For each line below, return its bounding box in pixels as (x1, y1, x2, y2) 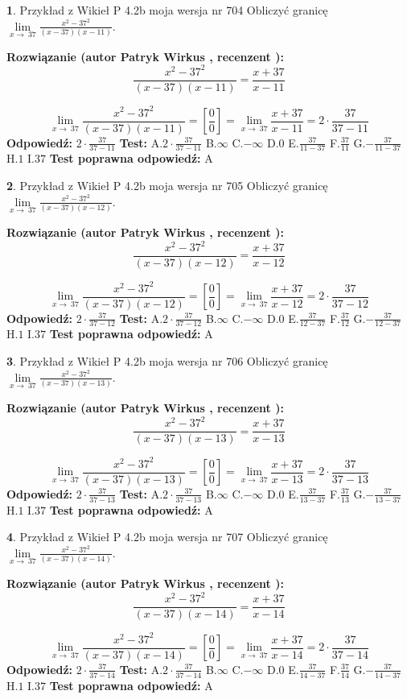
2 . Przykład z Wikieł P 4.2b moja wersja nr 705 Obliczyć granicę (6, 177, 328, 194)
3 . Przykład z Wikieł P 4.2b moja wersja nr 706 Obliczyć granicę (6, 353, 328, 370)
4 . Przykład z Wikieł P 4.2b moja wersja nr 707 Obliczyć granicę (6, 528, 328, 545)
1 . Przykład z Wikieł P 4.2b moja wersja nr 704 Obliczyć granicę (6, 2, 328, 18)
